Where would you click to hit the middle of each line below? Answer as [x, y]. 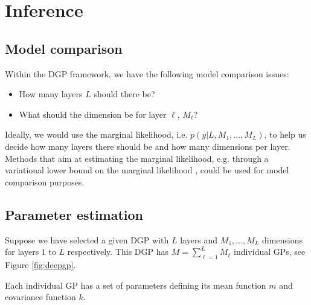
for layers [22, 252]
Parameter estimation [74, 214]
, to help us [285, 134]
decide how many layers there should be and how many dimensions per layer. [148, 146]
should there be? [124, 94]
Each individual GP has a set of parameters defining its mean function [136, 285]
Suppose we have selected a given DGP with [87, 239]
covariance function [40, 297]
